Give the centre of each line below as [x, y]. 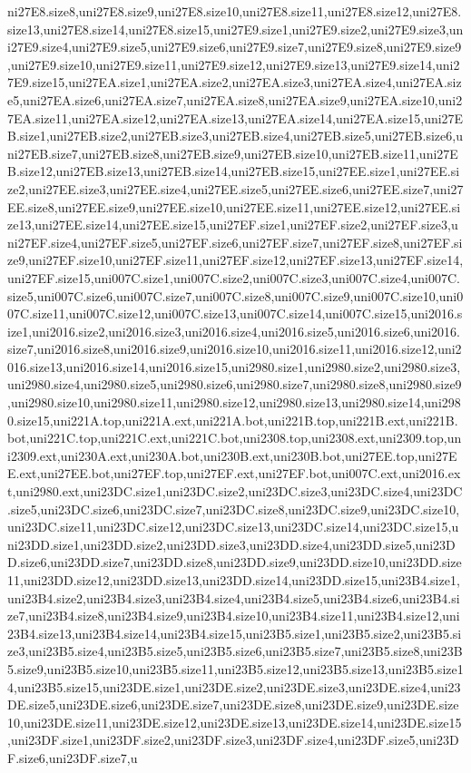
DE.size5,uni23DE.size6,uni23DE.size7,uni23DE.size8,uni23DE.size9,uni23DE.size [233, 705]
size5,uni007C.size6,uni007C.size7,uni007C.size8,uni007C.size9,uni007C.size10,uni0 [235, 295]
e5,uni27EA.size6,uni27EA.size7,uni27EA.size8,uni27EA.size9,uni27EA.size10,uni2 [235, 99]
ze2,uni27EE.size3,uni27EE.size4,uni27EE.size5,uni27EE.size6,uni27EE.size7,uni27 [235, 188]
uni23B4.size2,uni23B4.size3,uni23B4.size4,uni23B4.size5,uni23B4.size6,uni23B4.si [234, 597]
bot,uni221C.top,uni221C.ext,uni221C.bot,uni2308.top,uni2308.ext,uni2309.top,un [235, 438]
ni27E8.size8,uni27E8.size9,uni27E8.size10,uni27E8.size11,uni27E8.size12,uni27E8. [235, 11]
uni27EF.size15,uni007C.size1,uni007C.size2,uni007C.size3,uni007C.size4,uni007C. [234, 277]
